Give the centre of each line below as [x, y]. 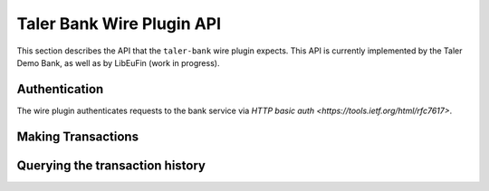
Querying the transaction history [111, 165]
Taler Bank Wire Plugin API [119, 24]
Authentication [60, 89]
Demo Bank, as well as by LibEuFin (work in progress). [118, 62]
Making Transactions [78, 136]
